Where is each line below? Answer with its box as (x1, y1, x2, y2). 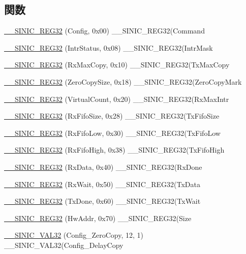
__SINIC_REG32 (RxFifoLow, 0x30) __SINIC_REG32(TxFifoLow (4, 127, 221, 138)
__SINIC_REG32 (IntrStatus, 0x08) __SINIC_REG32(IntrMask (4, 42, 213, 53)
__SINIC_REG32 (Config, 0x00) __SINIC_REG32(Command (4, 25, 205, 36)
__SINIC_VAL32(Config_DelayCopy (4, 239, 124, 250)
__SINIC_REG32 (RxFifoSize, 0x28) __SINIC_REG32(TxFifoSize (4, 111, 220, 121)
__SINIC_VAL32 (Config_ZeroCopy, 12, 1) (4, 230, 144, 240)
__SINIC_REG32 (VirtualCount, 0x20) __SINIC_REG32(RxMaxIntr (4, 93, 229, 104)
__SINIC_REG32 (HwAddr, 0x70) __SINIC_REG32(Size (4, 212, 192, 223)
